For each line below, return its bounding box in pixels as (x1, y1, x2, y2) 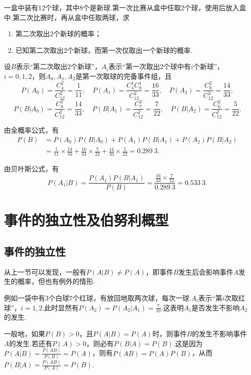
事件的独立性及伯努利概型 (4, 210, 169, 230)
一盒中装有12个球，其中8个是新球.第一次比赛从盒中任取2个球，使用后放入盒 (4, 2, 246, 12)
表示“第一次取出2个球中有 (108, 61, 191, 71)
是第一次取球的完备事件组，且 (75, 70, 172, 81)
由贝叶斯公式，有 (4, 164, 59, 174)
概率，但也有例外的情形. (17, 276, 95, 286)
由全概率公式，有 (4, 125, 59, 135)
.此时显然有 (42, 302, 79, 312)
